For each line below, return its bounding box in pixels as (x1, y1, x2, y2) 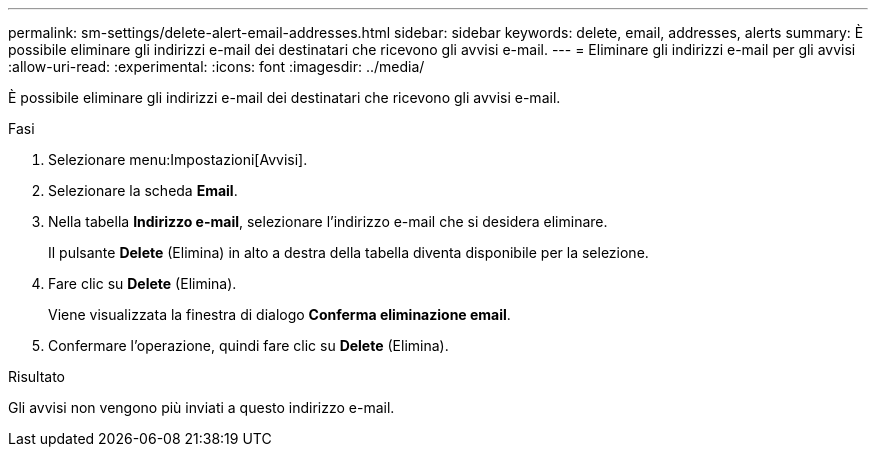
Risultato (8, 368, 66, 385)
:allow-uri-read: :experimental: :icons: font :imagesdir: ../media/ (8, 58, 425, 75)
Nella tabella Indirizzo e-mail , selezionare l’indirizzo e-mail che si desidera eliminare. (48, 213, 608, 230)
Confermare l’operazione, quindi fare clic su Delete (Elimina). (48, 337, 449, 354)
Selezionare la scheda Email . (48, 182, 238, 199)
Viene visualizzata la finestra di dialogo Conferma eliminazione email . (48, 306, 511, 323)
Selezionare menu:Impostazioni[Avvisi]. (48, 151, 308, 168)
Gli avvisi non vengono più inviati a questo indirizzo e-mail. (8, 399, 395, 416)
